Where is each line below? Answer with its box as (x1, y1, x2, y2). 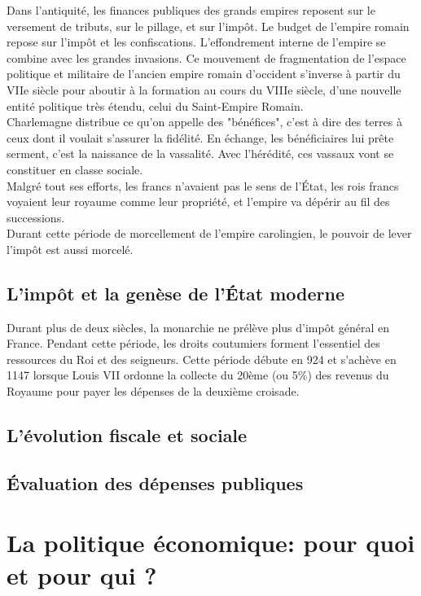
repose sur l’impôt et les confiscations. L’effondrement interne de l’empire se (7, 33, 386, 50)
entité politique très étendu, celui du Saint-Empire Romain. (7, 97, 304, 114)
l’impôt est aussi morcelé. (7, 240, 134, 257)
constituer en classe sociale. (7, 160, 143, 177)
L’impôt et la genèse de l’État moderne (7, 280, 345, 305)
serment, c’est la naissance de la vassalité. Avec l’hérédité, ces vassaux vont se (7, 145, 394, 162)
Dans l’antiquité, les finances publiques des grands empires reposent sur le (7, 2, 375, 18)
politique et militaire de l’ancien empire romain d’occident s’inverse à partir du (7, 65, 401, 82)
